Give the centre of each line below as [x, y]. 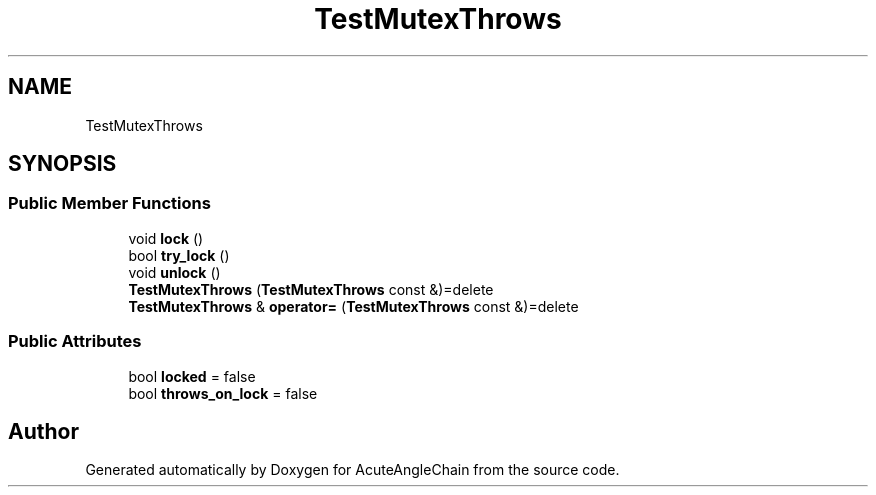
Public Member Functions [109, 203]
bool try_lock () [179, 255]
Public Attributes [75, 341]
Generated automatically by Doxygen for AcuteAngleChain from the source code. [352, 470]
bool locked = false [192, 376]
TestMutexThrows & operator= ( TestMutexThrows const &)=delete [353, 306]
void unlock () [174, 272]
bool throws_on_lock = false [223, 393]
